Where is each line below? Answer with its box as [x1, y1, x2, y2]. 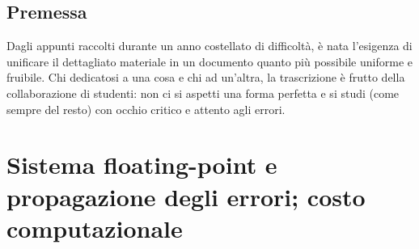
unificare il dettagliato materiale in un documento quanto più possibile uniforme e [6, 53, 413, 70]
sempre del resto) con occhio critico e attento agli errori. [6, 100, 286, 117]
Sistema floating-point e [6, 148, 277, 181]
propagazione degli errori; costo [6, 179, 366, 213]
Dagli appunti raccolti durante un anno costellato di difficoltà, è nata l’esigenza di [6, 37, 413, 54]
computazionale [6, 211, 183, 244]
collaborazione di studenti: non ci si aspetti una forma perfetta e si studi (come [6, 84, 400, 101]
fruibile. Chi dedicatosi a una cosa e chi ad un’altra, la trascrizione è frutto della [6, 69, 405, 86]
